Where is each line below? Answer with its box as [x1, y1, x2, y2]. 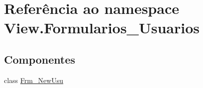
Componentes [4, 51, 76, 67]
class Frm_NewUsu [4, 75, 64, 85]
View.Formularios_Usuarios [4, 17, 200, 38]
